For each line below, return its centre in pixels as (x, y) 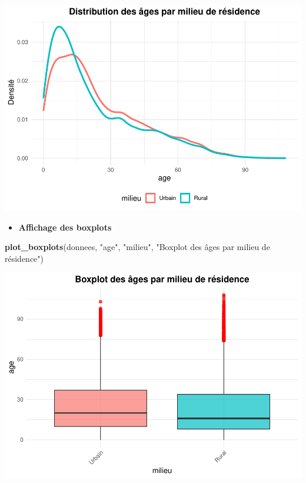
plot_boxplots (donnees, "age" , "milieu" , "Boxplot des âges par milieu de (137, 247)
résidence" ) (24, 258)
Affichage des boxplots (65, 227)
